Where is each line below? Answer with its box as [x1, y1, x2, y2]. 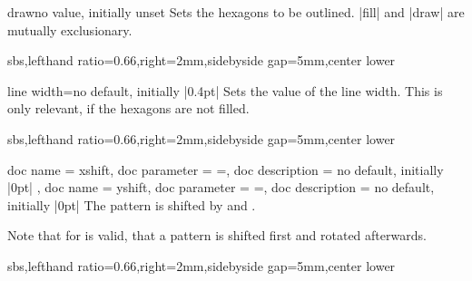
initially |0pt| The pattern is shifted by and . [7, 195, 256, 214]
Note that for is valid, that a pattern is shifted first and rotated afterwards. [7, 226, 427, 245]
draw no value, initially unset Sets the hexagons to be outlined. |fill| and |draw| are [7, 3, 465, 21]
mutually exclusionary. [7, 20, 133, 39]
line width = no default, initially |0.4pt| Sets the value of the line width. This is [7, 81, 443, 100]
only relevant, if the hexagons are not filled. [7, 99, 250, 118]
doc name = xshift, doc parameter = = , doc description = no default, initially [7, 160, 444, 179]
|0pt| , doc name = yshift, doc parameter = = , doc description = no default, [7, 178, 435, 197]
